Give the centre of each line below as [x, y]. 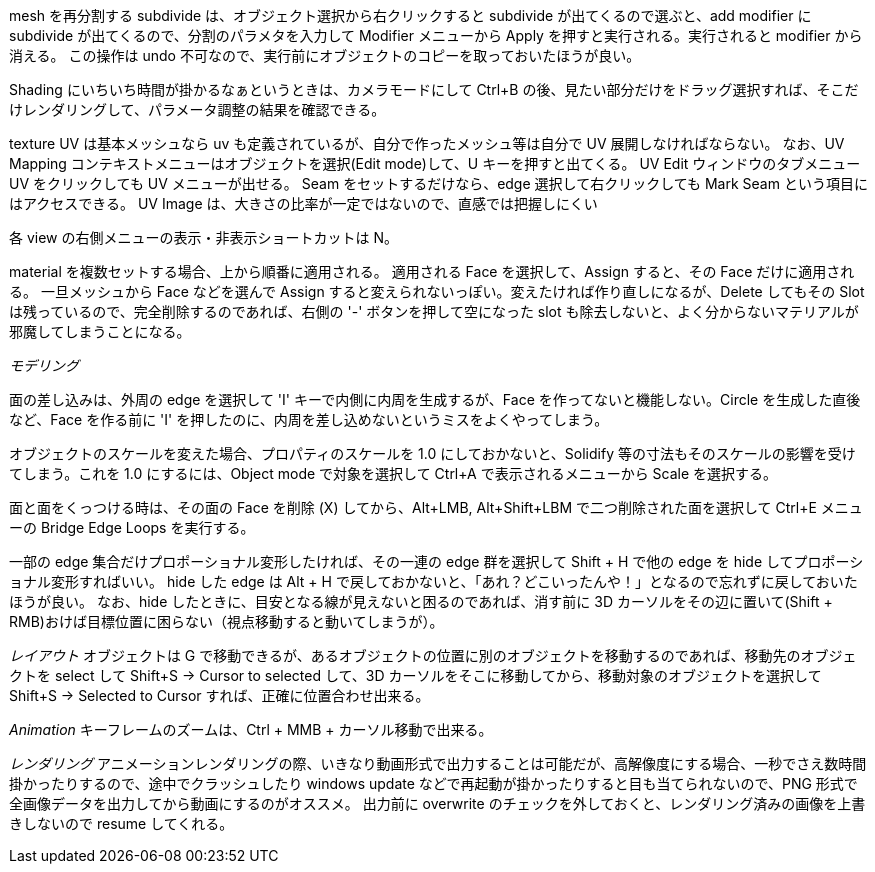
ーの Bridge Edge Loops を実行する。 [132, 527]
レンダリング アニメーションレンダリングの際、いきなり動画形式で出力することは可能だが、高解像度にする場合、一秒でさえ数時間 [438, 763]
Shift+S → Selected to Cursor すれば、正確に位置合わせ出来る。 [219, 695]
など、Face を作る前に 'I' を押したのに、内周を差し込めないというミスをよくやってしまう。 [309, 419]
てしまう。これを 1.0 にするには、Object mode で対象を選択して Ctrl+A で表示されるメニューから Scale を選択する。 [393, 473]
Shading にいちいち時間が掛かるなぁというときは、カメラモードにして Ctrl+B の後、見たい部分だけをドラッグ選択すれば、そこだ [434, 89]
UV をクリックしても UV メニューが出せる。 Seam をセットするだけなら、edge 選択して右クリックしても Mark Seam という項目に [438, 183]
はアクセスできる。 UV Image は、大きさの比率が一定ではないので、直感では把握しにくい [303, 203]
